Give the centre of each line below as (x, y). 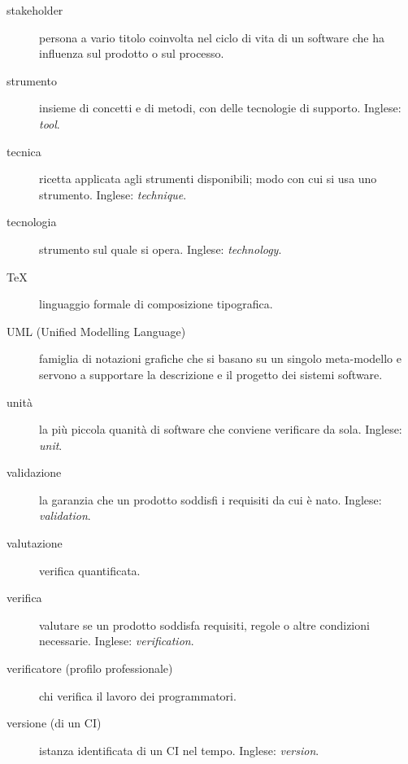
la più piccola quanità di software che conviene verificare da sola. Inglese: (221, 429)
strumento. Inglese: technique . (113, 194)
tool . (50, 123)
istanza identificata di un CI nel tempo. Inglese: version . (179, 750)
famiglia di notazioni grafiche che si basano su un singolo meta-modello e (220, 358)
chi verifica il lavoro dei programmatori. (138, 695)
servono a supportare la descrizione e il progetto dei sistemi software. (211, 374)
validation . (65, 515)
